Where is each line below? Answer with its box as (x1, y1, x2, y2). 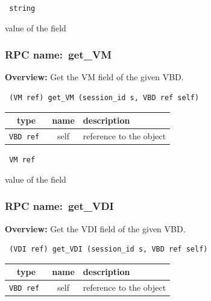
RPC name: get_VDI (5, 198, 114, 214)
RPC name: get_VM (5, 47, 112, 62)
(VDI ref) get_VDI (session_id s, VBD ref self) (9, 245, 208, 254)
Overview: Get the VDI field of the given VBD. (5, 222, 186, 235)
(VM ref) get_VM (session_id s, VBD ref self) (9, 93, 200, 103)
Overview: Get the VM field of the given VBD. (5, 71, 184, 83)
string (9, 4, 36, 13)
